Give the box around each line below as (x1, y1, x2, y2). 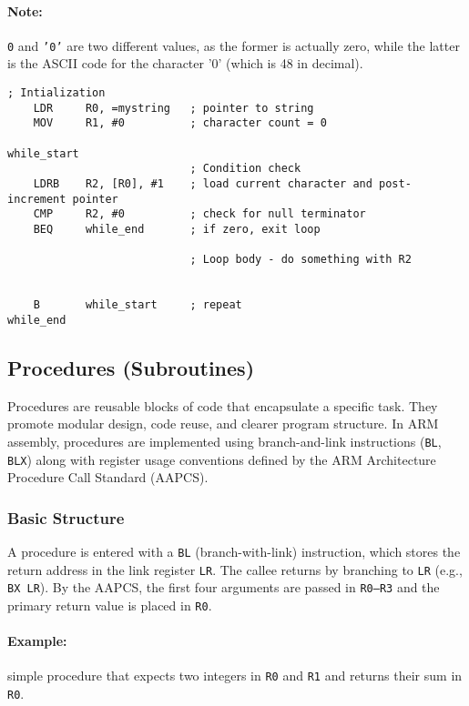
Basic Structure (7, 506, 125, 529)
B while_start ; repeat (33, 298, 242, 312)
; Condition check (189, 162, 301, 176)
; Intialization (7, 86, 106, 100)
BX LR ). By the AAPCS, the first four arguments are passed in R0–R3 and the (7, 578, 440, 597)
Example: (7, 631, 67, 651)
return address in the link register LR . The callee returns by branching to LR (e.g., (7, 560, 463, 579)
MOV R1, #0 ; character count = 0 (33, 116, 327, 130)
